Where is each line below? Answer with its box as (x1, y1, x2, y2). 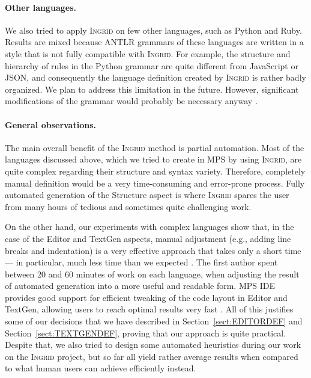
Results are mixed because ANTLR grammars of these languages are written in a (5, 36, 304, 48)
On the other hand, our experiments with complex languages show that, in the (5, 220, 294, 233)
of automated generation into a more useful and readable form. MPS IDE (5, 279, 276, 292)
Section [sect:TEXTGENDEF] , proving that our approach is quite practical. (5, 326, 286, 339)
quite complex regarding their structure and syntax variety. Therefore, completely (5, 164, 306, 177)
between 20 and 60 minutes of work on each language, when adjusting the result (5, 267, 300, 280)
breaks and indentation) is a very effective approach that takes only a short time (5, 244, 301, 256)
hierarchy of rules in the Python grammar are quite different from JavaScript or (5, 59, 298, 72)
